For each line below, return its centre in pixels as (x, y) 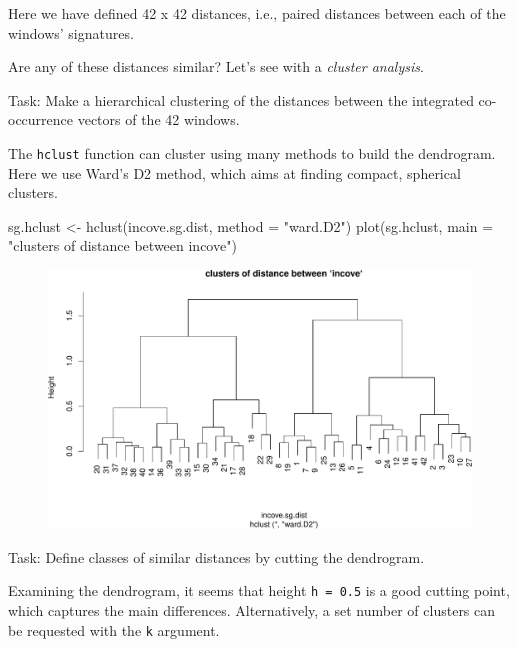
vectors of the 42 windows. (158, 119)
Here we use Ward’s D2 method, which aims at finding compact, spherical (234, 172)
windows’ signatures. (71, 32)
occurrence (41, 119)
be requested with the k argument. (114, 629)
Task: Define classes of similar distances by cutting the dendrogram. (216, 556)
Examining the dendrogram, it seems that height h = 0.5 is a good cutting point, (259, 590)
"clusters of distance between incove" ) (122, 245)
